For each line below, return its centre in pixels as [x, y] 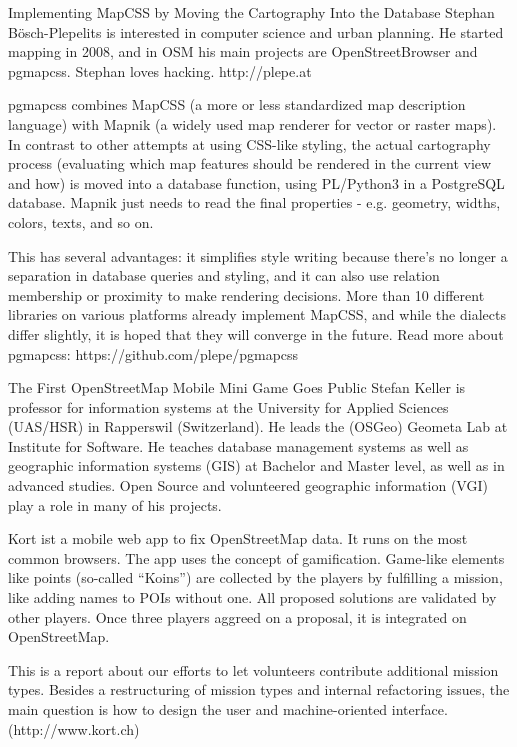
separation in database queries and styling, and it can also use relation [224, 275]
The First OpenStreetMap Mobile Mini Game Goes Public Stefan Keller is [237, 387]
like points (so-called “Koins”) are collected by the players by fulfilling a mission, [255, 577]
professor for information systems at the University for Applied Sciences [228, 406]
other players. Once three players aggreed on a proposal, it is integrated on [237, 616]
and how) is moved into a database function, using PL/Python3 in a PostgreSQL [256, 182]
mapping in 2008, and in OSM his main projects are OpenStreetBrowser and [243, 51]
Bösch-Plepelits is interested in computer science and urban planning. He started [256, 31]
